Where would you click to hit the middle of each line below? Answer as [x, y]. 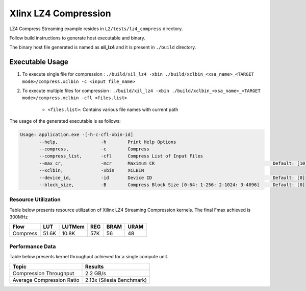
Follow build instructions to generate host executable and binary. [77, 38]
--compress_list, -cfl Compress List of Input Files [121, 156]
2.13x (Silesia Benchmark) [116, 280]
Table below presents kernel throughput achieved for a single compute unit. [89, 257]
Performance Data [33, 247]
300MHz [19, 217]
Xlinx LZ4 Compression [60, 13]
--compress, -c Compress [94, 149]
